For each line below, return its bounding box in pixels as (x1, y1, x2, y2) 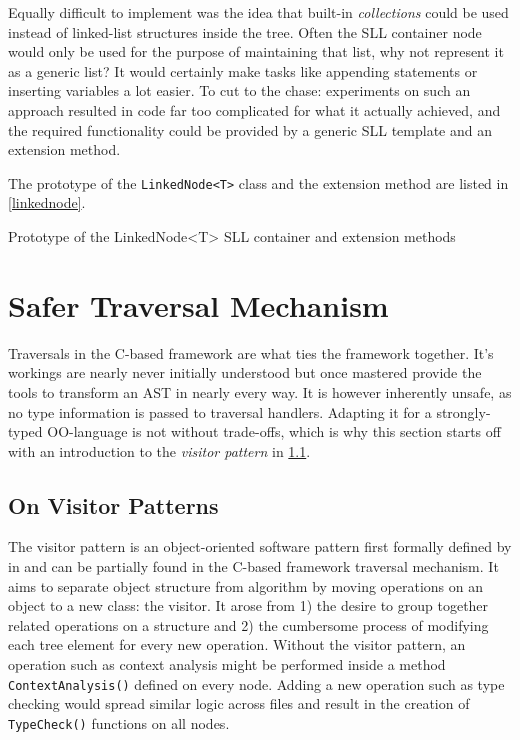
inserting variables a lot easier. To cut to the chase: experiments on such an (8, 80, 471, 101)
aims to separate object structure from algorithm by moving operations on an (8, 575, 483, 596)
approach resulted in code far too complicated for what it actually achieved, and (8, 99, 501, 120)
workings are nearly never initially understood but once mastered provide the (8, 362, 482, 383)
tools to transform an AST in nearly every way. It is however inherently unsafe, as (8, 381, 512, 402)
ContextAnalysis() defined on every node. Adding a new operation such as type (8, 673, 505, 694)
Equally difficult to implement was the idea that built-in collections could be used (8, 2, 509, 22)
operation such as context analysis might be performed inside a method (8, 654, 446, 675)
